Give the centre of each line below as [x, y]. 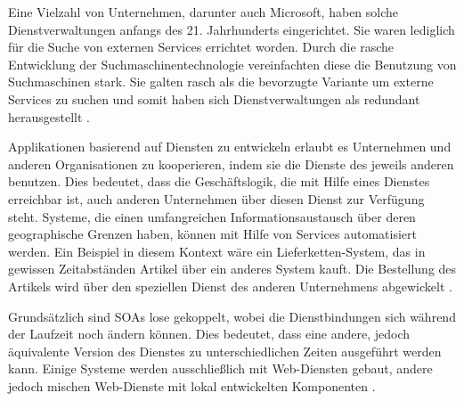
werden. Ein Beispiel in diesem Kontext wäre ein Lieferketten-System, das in [217, 251]
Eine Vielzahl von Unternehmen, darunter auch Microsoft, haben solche [204, 12]
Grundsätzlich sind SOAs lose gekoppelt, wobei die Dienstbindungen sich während [232, 316]
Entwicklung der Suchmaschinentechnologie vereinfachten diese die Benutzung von [232, 64]
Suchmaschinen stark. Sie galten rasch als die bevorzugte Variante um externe [221, 82]
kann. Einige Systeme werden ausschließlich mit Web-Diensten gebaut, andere [220, 368]
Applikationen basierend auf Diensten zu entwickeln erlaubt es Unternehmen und [230, 147]
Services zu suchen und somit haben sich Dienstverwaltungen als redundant [214, 98]
